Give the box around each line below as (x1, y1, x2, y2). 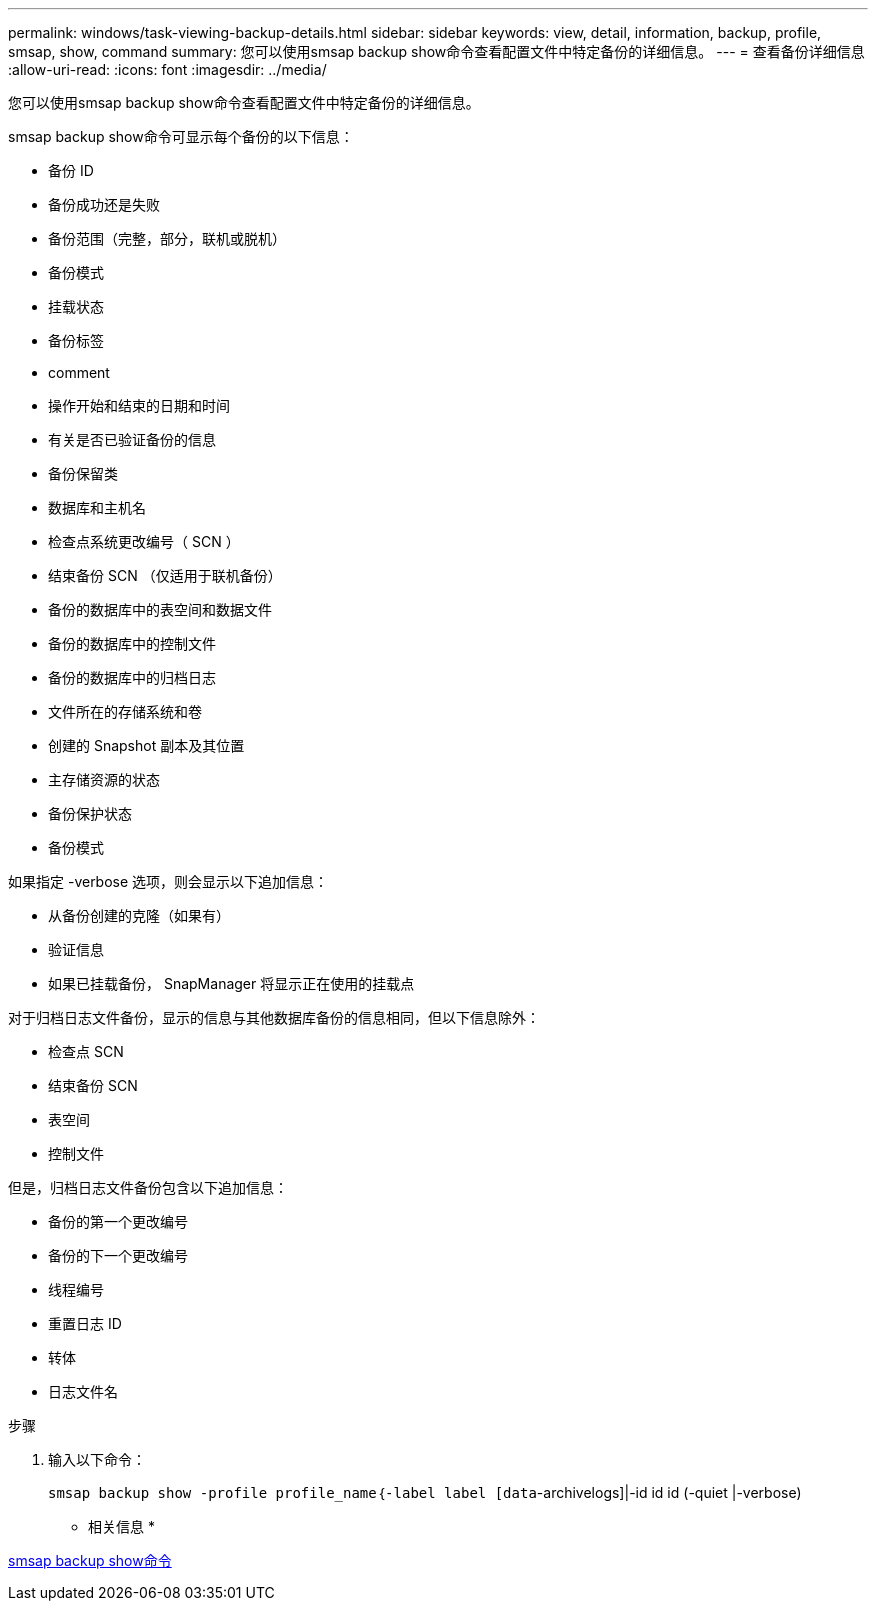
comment (48, 364, 110, 381)
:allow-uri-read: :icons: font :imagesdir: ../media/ (8, 61, 327, 78)
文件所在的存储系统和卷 (48, 703, 202, 720)
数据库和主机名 (48, 499, 146, 516)
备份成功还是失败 (48, 196, 160, 213)
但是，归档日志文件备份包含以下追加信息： (8, 1179, 288, 1196)
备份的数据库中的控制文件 (48, 635, 216, 652)
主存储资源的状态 (48, 771, 160, 788)
